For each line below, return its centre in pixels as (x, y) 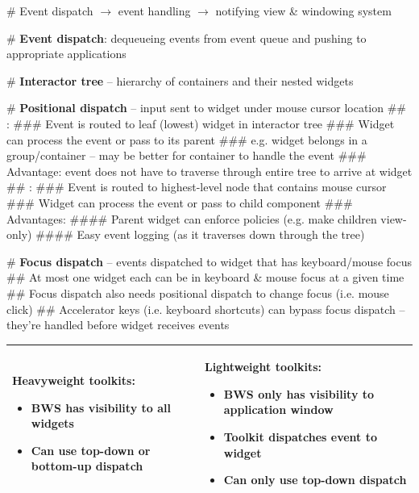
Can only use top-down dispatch (315, 480)
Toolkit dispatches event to (300, 436)
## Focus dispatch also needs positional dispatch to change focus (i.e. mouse (198, 292)
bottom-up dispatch (87, 466)
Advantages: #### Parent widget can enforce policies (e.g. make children (192, 218)
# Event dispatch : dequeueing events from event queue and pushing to (187, 38)
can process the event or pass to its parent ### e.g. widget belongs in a (187, 139)
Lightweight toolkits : (263, 367)
